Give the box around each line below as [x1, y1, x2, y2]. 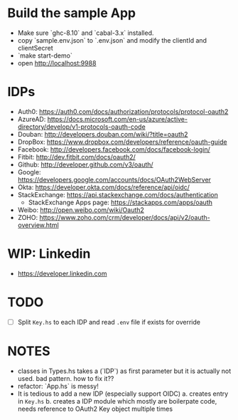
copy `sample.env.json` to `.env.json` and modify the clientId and [17, 36, 207, 44]
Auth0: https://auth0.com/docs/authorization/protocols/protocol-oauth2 [17, 107, 229, 115]
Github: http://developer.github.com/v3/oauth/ [17, 160, 154, 169]
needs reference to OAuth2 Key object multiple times [17, 404, 173, 413]
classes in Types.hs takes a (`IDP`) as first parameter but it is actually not [17, 367, 232, 375]
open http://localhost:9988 [17, 58, 97, 67]
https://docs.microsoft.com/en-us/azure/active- [47, 115, 188, 123]
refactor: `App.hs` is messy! [17, 382, 99, 390]
